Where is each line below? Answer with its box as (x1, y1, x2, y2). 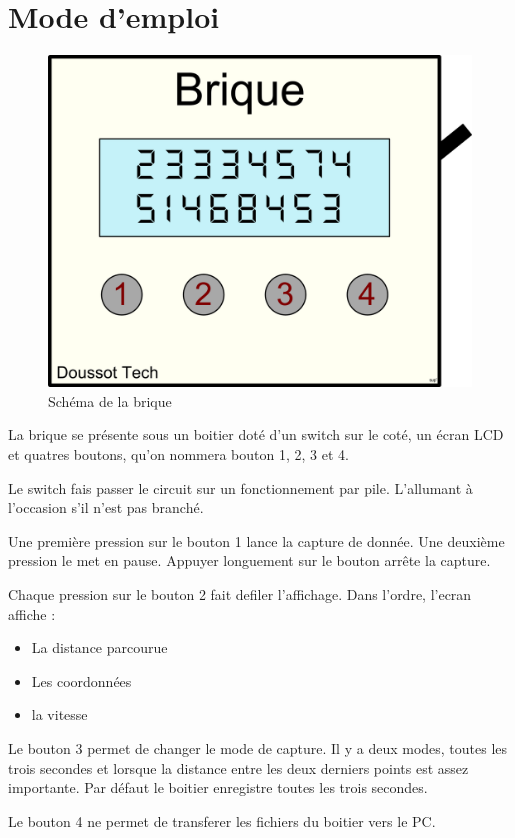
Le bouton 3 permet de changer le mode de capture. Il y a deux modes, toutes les (8, 737, 508, 758)
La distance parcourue (31, 637, 168, 658)
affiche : (8, 603, 56, 624)
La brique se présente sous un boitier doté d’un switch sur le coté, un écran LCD (8, 424, 504, 445)
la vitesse (31, 704, 88, 725)
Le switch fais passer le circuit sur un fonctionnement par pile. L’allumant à (8, 477, 473, 498)
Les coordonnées (31, 670, 132, 691)
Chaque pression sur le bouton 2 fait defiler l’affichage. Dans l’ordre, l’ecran (8, 583, 472, 604)
